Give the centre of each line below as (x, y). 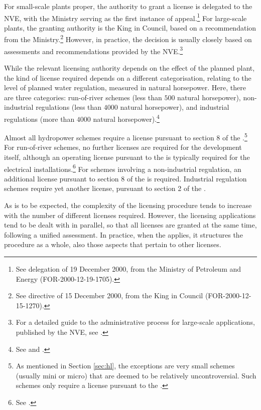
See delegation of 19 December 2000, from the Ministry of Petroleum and (128, 269)
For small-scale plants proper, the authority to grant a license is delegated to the (128, 6)
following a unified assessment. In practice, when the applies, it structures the (123, 234)
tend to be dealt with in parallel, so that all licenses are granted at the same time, (130, 225)
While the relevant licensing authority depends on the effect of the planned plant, (129, 67)
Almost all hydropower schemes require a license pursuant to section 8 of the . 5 (126, 137)
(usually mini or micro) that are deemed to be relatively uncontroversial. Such (136, 375)
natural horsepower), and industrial (175, 107)
